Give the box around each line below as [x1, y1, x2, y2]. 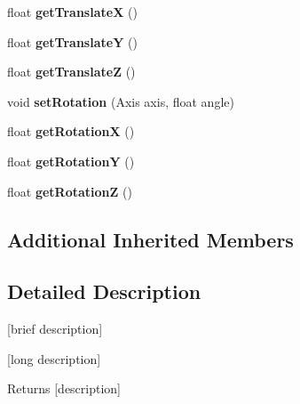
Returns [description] [7, 379, 122, 398]
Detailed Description [7, 278, 201, 305]
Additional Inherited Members [7, 225, 294, 253]
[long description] [7, 349, 101, 368]
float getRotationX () [7, 122, 135, 141]
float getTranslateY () [7, 32, 138, 51]
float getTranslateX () [7, 3, 138, 20]
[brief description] [7, 319, 103, 338]
